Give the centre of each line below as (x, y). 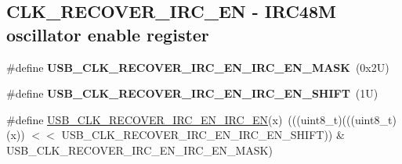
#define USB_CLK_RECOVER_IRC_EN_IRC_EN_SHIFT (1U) (192, 93)
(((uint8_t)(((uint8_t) (342, 119)
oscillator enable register (108, 34)
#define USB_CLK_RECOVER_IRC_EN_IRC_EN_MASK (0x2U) (198, 67)
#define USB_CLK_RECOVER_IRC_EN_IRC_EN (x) (145, 119)
